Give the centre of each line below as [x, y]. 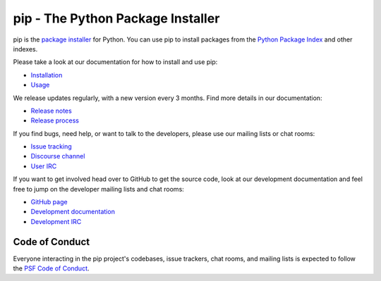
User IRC [44, 166]
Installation [47, 75]
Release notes [51, 111]
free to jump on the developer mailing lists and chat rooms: [99, 189]
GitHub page [49, 202]
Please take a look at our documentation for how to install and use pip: [115, 62]
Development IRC [56, 221]
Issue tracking [51, 146]
